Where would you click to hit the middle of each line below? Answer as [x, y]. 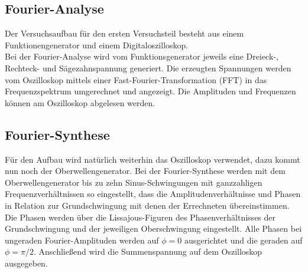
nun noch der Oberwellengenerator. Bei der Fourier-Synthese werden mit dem [145, 171]
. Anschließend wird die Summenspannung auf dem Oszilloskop [148, 251]
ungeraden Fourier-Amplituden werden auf [82, 240]
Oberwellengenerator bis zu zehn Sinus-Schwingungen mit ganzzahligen [134, 182]
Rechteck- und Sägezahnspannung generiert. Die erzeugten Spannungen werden [148, 68]
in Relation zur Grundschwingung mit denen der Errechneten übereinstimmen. [147, 205]
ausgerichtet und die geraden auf [243, 240]
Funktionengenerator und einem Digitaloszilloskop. [97, 45]
